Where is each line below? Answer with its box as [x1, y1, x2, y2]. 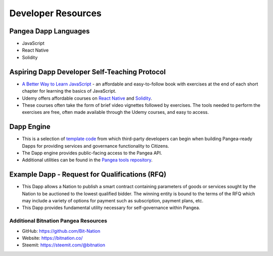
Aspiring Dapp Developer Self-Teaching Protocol [9, 67, 166, 76]
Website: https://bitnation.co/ [22, 235, 83, 241]
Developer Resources [9, 8, 102, 19]
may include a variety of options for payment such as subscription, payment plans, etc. [22, 198, 204, 204]
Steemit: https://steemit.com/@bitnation [22, 242, 106, 248]
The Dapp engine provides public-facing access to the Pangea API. [22, 150, 162, 156]
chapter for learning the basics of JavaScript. [22, 88, 116, 94]
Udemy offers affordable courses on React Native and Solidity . [22, 95, 152, 101]
